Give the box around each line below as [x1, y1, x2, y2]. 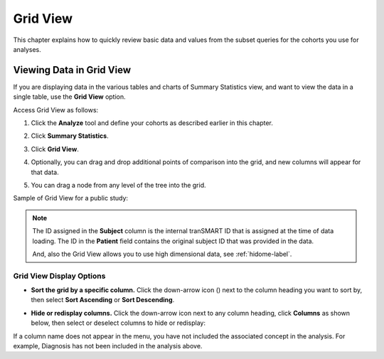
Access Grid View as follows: [13, 105, 99, 114]
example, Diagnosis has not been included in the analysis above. [13, 342, 203, 350]
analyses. [13, 45, 42, 53]
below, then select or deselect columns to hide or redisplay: [31, 318, 206, 327]
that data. [31, 168, 60, 176]
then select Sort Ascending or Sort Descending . [31, 296, 175, 304]
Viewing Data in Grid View [13, 64, 132, 76]
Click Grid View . [31, 144, 80, 153]
